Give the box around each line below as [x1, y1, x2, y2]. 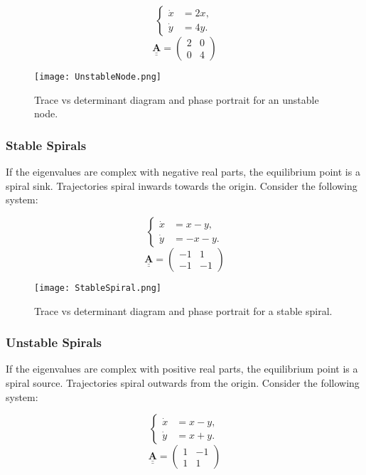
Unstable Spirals [6, 333, 102, 351]
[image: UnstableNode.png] [34, 72, 161, 82]
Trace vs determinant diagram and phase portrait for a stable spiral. [34, 303, 333, 318]
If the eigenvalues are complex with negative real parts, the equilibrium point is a [6, 164, 360, 179]
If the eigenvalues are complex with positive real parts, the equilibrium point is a [6, 361, 358, 376]
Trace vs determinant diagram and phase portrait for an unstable [34, 92, 319, 107]
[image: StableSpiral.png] [34, 282, 161, 293]
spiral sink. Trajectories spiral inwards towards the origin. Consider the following [6, 178, 357, 193]
